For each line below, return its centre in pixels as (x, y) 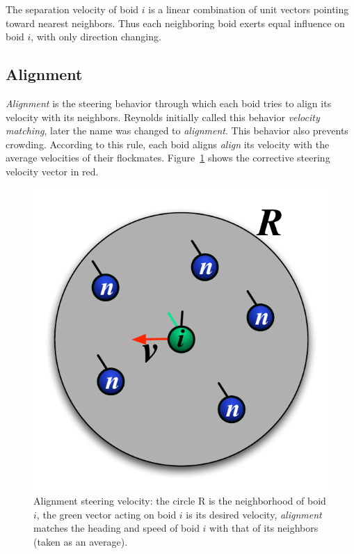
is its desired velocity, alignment (254, 514)
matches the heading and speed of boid (116, 528)
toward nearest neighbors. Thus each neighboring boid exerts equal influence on (175, 23)
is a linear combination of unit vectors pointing (249, 9)
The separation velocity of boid (72, 9)
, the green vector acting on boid (106, 514)
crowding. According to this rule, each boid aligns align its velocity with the (168, 144)
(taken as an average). (81, 541)
